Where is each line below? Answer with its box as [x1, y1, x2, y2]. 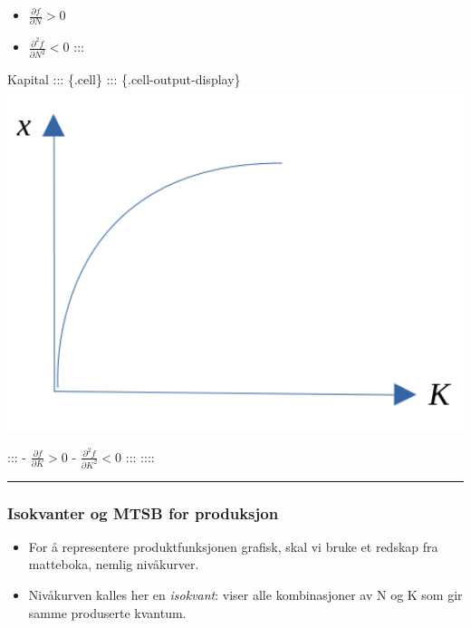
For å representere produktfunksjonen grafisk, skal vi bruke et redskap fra [28, 536, 438, 556]
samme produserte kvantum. [28, 603, 187, 622]
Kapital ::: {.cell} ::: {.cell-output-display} [7, 70, 241, 89]
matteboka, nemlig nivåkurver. [28, 555, 199, 574]
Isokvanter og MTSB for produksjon [7, 501, 279, 524]
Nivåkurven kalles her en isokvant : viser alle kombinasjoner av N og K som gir [28, 585, 463, 604]
